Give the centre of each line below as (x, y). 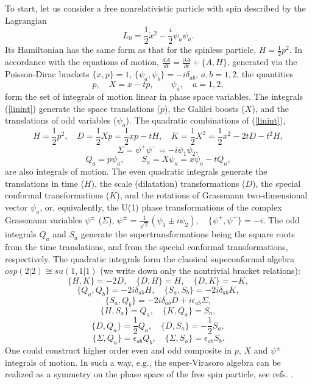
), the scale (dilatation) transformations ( (168, 183)
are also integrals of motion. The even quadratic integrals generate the (136, 171)
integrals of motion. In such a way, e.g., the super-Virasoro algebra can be (143, 362)
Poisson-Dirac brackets (47, 74)
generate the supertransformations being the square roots (188, 234)
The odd (284, 219)
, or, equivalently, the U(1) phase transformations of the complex (161, 207)
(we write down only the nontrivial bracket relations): (200, 271)
